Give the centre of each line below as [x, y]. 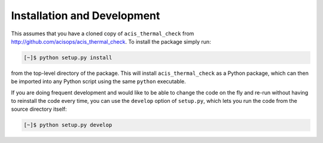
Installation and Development [86, 16]
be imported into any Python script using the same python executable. [99, 81]
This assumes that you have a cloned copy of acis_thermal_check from [103, 34]
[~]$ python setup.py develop [68, 125]
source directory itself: [39, 109]
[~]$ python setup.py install [68, 57]
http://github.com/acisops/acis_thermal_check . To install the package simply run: [111, 41]
